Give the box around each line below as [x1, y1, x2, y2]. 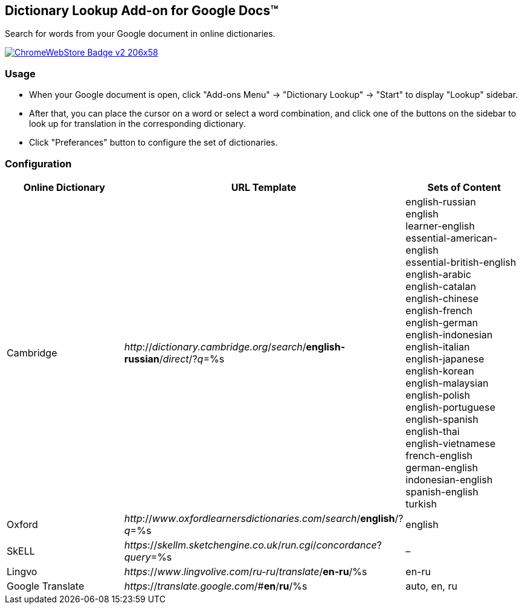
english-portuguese [405, 401, 495, 413]
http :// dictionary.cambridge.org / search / [124, 340, 306, 353]
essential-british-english [405, 256, 517, 268]
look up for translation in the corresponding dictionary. [29, 118, 246, 129]
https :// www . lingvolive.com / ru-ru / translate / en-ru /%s [124, 565, 367, 578]
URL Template [231, 181, 297, 193]
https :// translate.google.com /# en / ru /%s [124, 579, 308, 592]
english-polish [405, 388, 471, 401]
